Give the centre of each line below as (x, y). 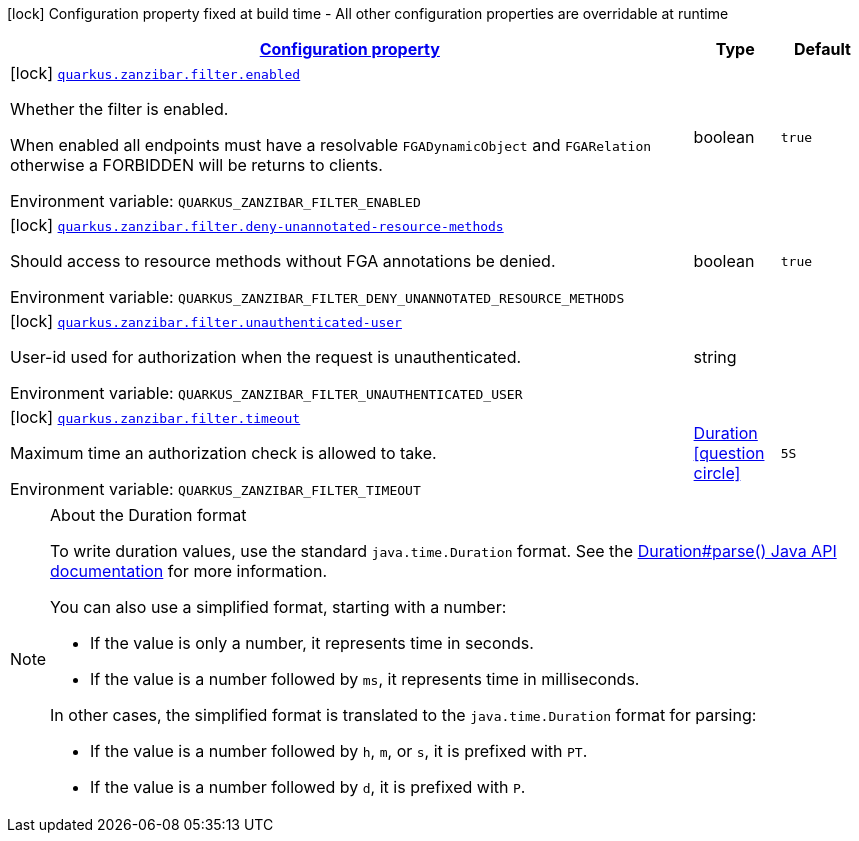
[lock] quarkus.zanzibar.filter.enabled (155, 73)
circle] (717, 473)
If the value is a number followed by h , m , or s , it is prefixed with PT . (339, 751)
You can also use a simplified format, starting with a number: (278, 607)
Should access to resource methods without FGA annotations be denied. (283, 261)
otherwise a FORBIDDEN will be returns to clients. (196, 165)
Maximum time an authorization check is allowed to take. (223, 453)
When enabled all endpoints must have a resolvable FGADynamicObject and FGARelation (331, 145)
